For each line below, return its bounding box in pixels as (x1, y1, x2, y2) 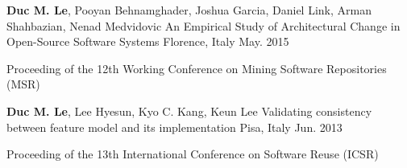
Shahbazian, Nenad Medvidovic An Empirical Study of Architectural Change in (6, 17, 401, 34)
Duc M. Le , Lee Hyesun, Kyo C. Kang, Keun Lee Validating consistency (6, 102, 372, 119)
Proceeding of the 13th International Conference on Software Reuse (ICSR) (6, 145, 379, 162)
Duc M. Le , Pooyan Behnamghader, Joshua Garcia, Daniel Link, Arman (6, 2, 372, 18)
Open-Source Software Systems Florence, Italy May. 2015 (6, 33, 289, 50)
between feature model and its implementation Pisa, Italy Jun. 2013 (6, 118, 343, 135)
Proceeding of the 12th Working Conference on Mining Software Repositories (6, 59, 387, 76)
